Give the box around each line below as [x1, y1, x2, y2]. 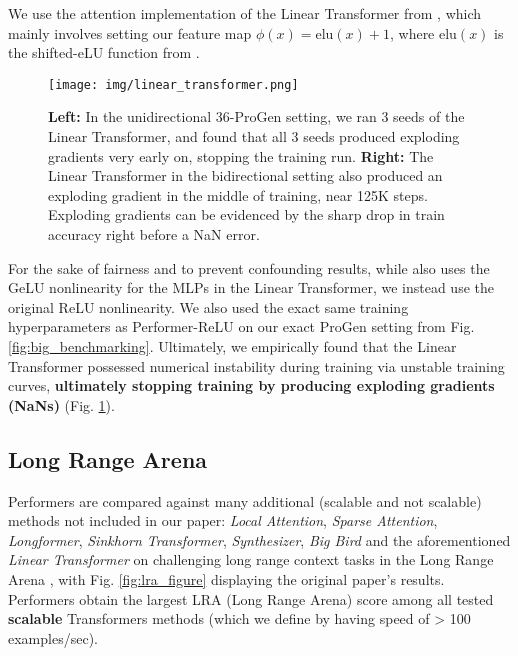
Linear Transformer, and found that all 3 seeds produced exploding [48, 126, 460, 147]
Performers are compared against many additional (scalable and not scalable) [8, 490, 482, 511]
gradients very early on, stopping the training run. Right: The [48, 145, 434, 166]
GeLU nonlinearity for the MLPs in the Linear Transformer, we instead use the [8, 277, 494, 298]
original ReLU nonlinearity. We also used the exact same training [8, 296, 409, 317]
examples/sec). [8, 627, 98, 648]
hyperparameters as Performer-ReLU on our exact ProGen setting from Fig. [8, 316, 475, 337]
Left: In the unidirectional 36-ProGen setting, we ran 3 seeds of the [48, 106, 465, 127]
